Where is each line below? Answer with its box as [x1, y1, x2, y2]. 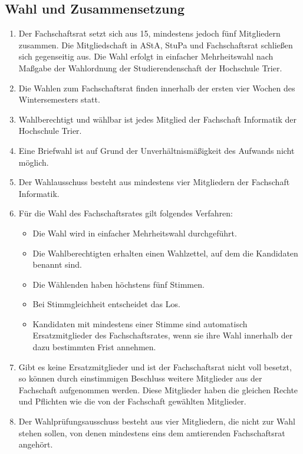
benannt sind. [32, 258, 82, 271]
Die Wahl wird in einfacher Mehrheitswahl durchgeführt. [32, 226, 237, 239]
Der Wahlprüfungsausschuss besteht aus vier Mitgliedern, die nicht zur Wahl [18, 415, 295, 427]
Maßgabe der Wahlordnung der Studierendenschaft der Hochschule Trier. [18, 61, 282, 74]
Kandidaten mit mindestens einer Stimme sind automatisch [32, 317, 248, 330]
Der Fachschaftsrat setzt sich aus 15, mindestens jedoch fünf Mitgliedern [18, 27, 281, 40]
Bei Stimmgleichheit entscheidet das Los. [32, 298, 180, 310]
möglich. [18, 156, 49, 168]
